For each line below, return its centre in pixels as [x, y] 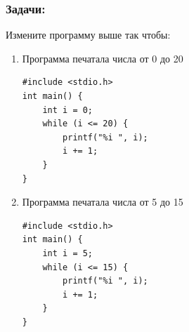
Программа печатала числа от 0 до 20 [103, 58]
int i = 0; [68, 110]
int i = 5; [68, 253]
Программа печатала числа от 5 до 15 [103, 202]
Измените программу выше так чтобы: [88, 35]
